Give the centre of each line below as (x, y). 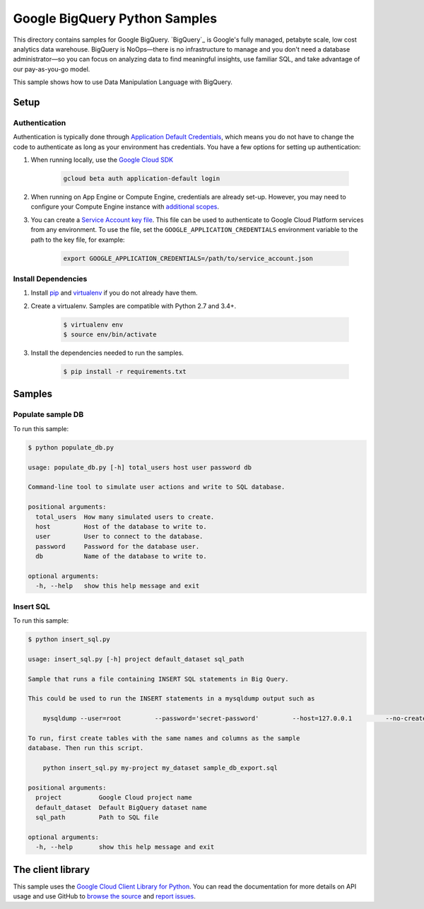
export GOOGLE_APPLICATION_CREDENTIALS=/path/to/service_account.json (188, 258)
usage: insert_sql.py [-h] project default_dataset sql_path (136, 659)
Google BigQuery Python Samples (115, 18)
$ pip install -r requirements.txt (125, 372)
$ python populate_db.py (71, 447)
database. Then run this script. (86, 748)
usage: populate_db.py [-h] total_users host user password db (140, 467)
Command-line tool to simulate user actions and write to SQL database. (157, 487)
